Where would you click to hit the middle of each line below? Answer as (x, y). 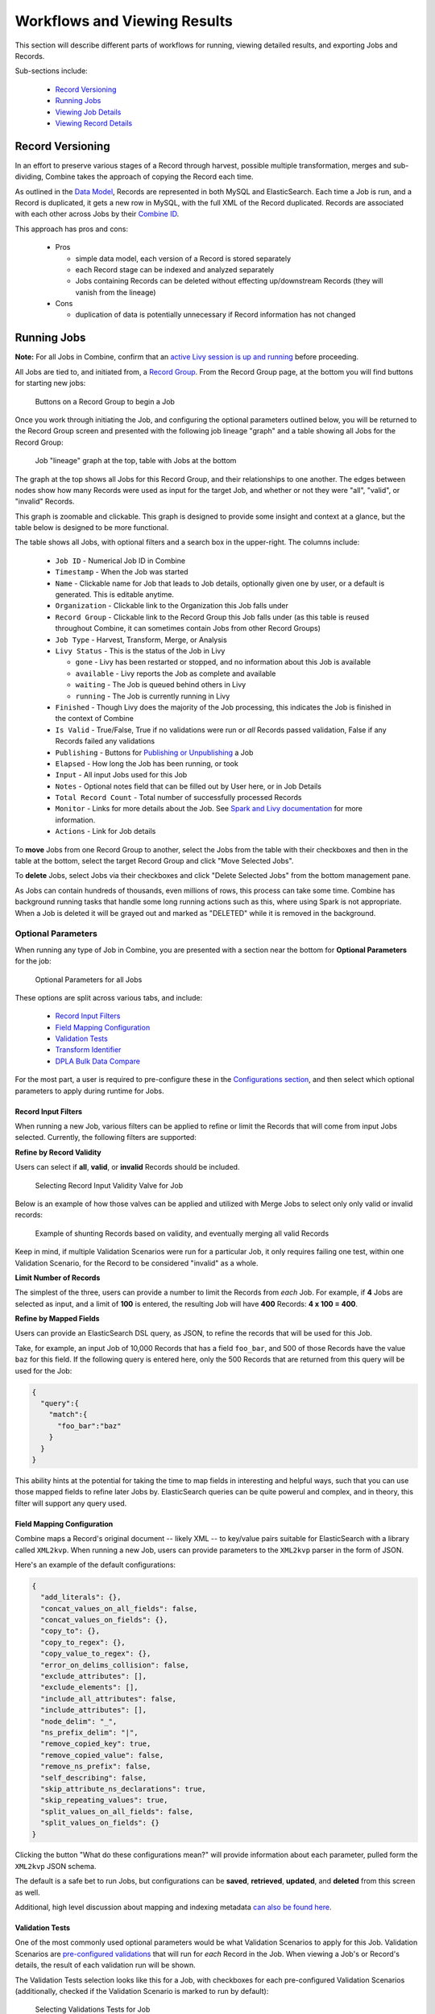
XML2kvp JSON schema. (56, 1866)
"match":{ (68, 1415)
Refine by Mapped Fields (57, 1319)
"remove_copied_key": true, (96, 1744)
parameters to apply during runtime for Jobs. (89, 1091)
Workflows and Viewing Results (124, 21)
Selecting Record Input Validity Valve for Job (109, 1185)
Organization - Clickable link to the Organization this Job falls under (172, 606)
